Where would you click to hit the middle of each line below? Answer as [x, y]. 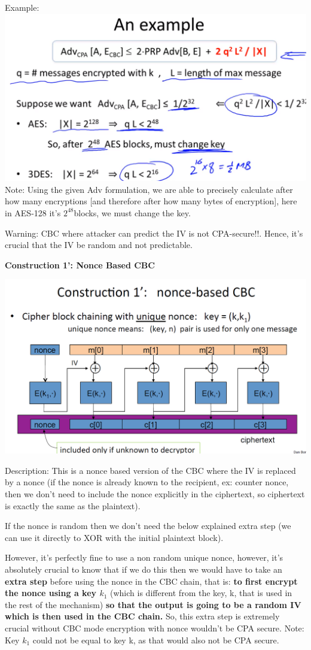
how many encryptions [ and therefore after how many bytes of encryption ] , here [151, 201]
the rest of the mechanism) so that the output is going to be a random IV [153, 604]
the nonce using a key [51, 593]
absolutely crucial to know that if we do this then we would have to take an [144, 569]
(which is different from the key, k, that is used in [201, 593]
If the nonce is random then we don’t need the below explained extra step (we [148, 526]
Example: [22, 7]
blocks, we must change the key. [132, 212]
